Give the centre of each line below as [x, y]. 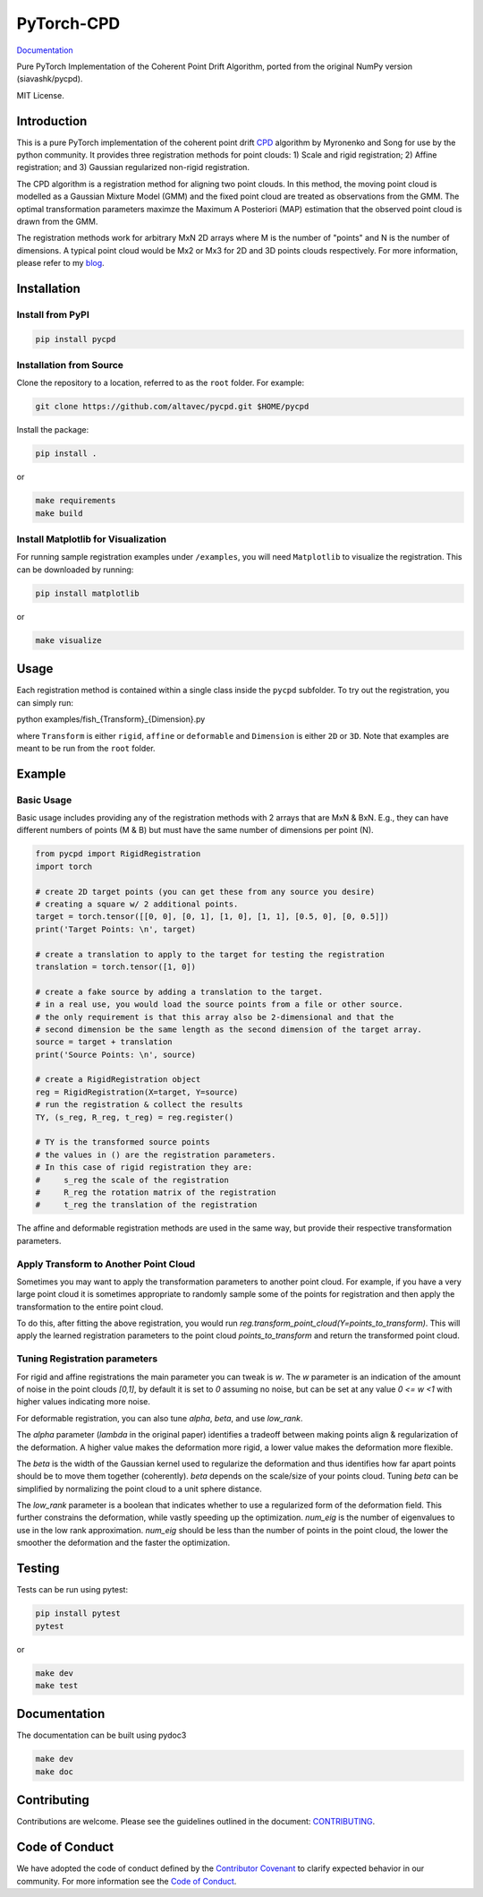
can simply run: [45, 702]
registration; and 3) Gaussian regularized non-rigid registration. [133, 167]
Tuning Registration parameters [87, 1359]
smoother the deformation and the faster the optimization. [123, 1543]
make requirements [76, 501]
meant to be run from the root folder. [86, 748]
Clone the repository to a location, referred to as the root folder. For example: [161, 383]
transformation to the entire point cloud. [90, 1307]
